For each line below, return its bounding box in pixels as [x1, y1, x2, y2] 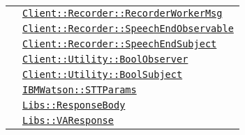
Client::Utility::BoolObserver [22, 54, 188, 65]
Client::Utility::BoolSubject [22, 69, 183, 80]
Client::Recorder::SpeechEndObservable [22, 23, 234, 34]
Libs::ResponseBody [22, 100, 126, 111]
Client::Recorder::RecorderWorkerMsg [22, 8, 223, 19]
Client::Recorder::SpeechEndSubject [22, 38, 217, 49]
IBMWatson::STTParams [22, 84, 137, 95]
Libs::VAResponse [22, 115, 114, 126]
